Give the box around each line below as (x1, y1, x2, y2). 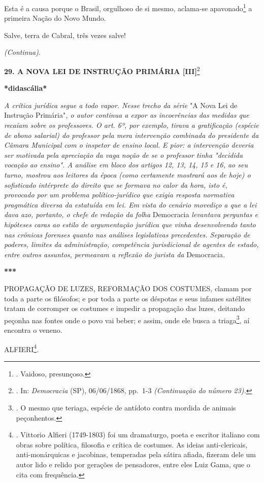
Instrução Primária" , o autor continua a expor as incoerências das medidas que (4, 110, 249, 120)
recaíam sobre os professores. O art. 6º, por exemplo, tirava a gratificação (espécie (4, 120, 259, 130)
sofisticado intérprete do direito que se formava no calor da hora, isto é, (4, 179, 227, 190)
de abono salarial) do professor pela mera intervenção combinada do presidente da (4, 129, 259, 140)
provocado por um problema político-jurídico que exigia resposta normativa (4, 189, 235, 200)
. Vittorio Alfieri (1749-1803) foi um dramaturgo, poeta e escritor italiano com (16, 429, 260, 440)
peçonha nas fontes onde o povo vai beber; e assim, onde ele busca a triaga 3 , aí (4, 313, 250, 325)
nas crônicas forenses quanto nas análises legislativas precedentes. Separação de (4, 229, 250, 239)
